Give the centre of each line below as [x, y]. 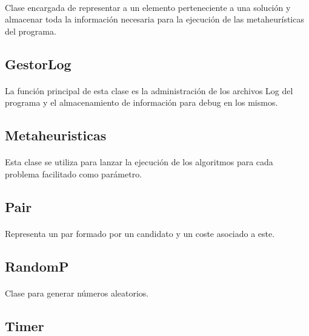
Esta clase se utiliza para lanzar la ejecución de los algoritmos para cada [139, 162]
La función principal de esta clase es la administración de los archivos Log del [149, 90]
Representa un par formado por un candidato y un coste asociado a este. [140, 233]
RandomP [37, 266]
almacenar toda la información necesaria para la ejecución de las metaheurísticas [154, 19]
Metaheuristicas [56, 135]
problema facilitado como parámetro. [74, 173]
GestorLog [38, 63]
